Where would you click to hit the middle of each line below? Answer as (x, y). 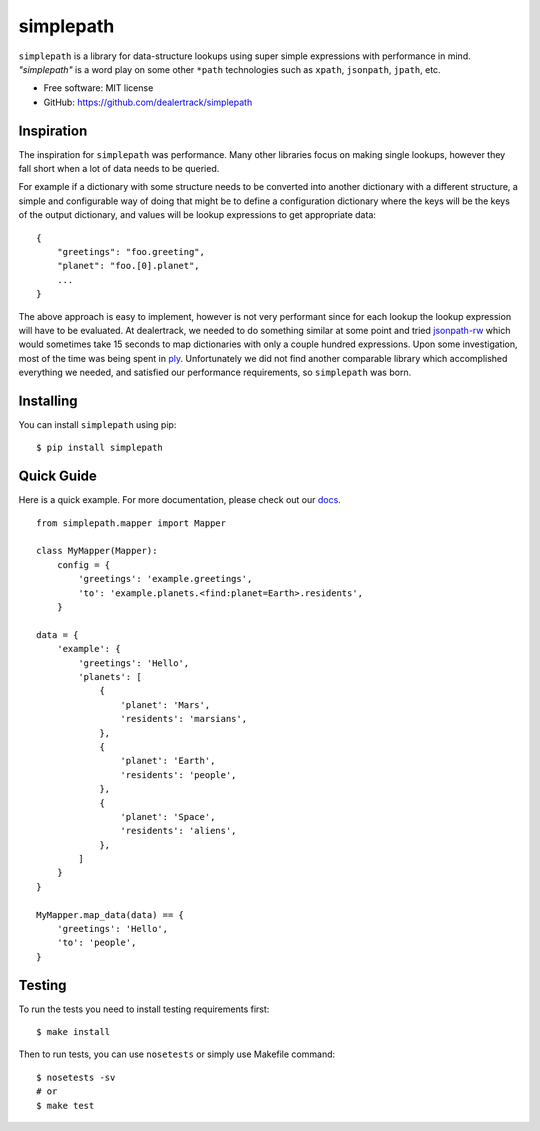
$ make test (65, 1105)
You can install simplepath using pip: (97, 424)
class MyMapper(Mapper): (97, 551)
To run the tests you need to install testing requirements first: (144, 1009)
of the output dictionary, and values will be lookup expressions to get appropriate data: (197, 215)
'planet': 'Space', (168, 816)
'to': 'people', (96, 943)
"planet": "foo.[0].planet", (128, 266)
